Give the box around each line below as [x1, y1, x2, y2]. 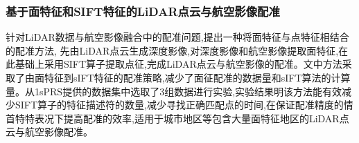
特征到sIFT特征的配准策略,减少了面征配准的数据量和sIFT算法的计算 [44, 70, 351, 84]
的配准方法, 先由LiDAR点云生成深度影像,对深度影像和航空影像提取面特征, [6, 43, 339, 57]
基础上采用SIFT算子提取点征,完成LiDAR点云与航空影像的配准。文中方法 [15, 57, 342, 71]
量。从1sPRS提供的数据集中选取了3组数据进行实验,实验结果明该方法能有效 [6, 84, 342, 98]
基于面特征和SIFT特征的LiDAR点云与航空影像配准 [6, 2, 280, 19]
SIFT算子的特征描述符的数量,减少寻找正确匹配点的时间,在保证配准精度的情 [15, 97, 353, 112]
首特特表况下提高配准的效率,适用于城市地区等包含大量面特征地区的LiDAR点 [6, 111, 349, 125]
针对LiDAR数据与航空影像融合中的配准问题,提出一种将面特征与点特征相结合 [6, 30, 349, 44]
